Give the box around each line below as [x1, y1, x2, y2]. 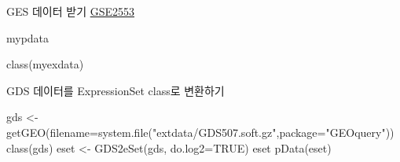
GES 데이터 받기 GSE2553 [6, 3, 135, 19]
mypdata [6, 29, 50, 46]
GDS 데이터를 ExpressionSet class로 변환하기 [6, 82, 225, 98]
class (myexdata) [6, 56, 84, 72]
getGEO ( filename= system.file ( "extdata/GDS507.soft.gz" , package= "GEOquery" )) [6, 123, 394, 140]
